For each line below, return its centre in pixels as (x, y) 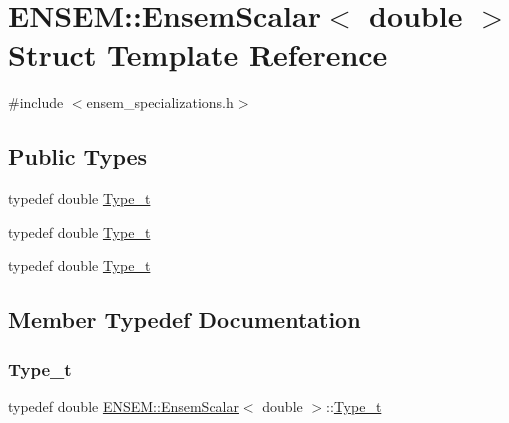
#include (36, 102)
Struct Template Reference (198, 54)
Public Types (78, 156)
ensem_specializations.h (160, 102)
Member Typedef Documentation (184, 319)
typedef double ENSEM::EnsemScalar (123, 405)
